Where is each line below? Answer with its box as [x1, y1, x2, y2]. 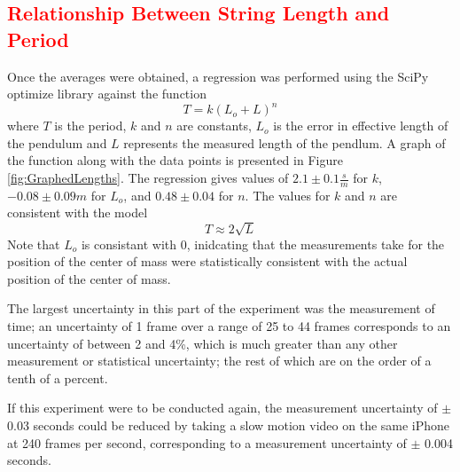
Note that [7, 234, 60, 253]
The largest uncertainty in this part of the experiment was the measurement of [7, 299, 435, 318]
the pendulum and [7, 133, 107, 152]
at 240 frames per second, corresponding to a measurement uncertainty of [7, 433, 407, 452]
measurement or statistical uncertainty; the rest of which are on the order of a [7, 351, 432, 370]
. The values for [245, 185, 331, 204]
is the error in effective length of [273, 116, 448, 135]
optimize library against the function [7, 84, 207, 103]
